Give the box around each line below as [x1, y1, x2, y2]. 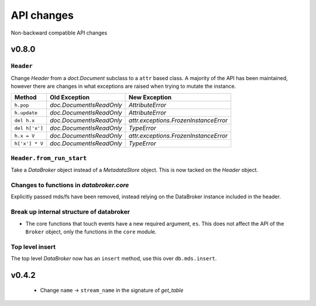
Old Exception [50, 94, 90, 102]
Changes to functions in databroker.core [11, 181, 129, 189]
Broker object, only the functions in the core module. [25, 228, 157, 235]
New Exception [129, 94, 172, 102]
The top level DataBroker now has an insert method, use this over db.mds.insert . [11, 255, 217, 262]
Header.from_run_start [11, 154, 87, 162]
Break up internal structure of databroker [11, 208, 130, 216]
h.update [14, 109, 38, 116]
